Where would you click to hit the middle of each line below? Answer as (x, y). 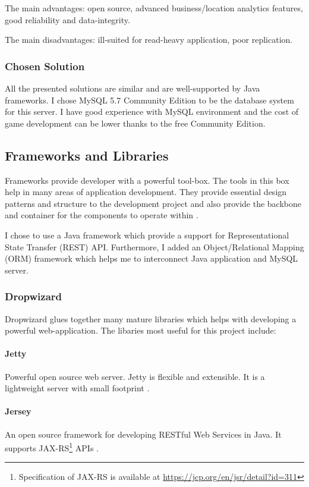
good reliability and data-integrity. (67, 19)
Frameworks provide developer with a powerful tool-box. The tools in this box (147, 180)
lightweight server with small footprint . (77, 388)
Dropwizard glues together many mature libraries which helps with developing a (151, 318)
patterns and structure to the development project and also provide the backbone (153, 203)
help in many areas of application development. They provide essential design (146, 192)
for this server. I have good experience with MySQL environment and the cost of (152, 111)
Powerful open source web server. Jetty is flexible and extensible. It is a (135, 376)
